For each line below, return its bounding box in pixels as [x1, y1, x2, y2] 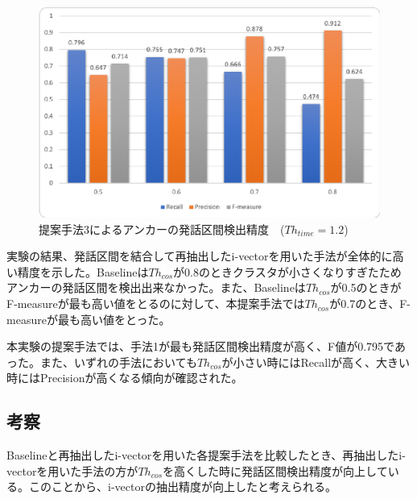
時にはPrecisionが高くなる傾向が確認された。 [6, 369, 243, 386]
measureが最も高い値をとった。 [6, 310, 171, 327]
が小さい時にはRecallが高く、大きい [221, 353, 411, 370]
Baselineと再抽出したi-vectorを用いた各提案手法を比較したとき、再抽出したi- [6, 447, 406, 464]
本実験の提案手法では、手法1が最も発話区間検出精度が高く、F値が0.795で [6, 338, 394, 355]
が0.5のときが [330, 279, 402, 296]
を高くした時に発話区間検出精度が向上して [163, 462, 388, 479]
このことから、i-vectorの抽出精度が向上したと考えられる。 [28, 478, 336, 495]
